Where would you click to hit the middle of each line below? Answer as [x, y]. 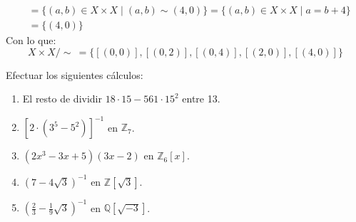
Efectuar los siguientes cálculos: [75, 74]
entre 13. [201, 99]
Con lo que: [31, 40]
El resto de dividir [62, 99]
